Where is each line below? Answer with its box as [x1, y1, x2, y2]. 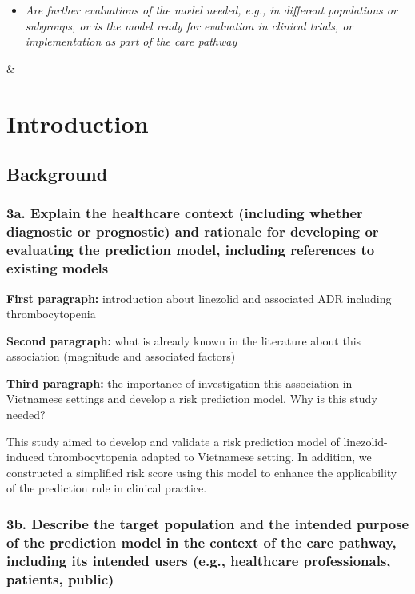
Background [6, 161, 108, 186]
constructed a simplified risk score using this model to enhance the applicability [6, 464, 397, 480]
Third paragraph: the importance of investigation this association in [6, 374, 353, 391]
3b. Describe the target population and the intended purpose [6, 513, 409, 533]
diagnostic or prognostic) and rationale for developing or [6, 221, 379, 241]
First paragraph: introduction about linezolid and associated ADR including [6, 289, 392, 306]
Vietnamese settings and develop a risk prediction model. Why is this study [6, 390, 377, 407]
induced [6, 448, 45, 465]
